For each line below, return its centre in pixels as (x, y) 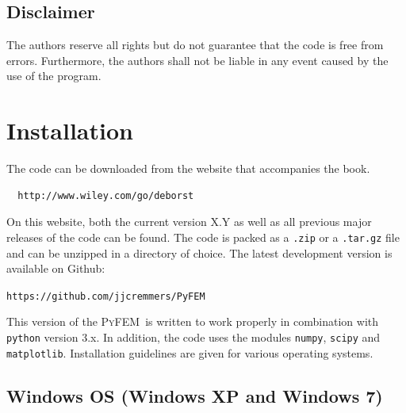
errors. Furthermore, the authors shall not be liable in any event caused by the (197, 60)
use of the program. (54, 76)
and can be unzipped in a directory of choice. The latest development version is (199, 252)
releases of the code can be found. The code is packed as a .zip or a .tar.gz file (203, 237)
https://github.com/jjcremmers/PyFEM (106, 296)
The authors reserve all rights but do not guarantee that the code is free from (195, 45)
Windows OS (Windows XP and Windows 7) (195, 395)
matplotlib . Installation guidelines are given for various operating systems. (190, 352)
